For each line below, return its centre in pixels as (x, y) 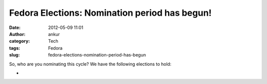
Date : (15, 28)
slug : (14, 55)
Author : (17, 34)
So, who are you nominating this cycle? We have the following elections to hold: (90, 64)
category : (20, 41)
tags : (15, 48)
